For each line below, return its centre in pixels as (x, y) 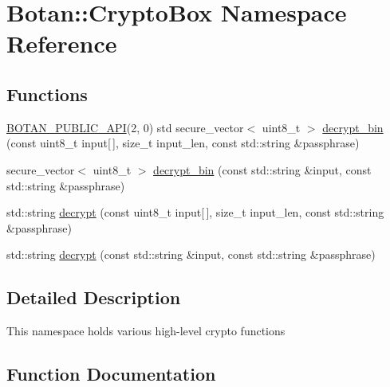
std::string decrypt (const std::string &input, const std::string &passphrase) (191, 254)
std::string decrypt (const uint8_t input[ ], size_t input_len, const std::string (195, 212)
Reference (62, 43)
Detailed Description (94, 297)
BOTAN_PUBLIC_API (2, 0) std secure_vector (125, 127)
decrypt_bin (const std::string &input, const (262, 169)
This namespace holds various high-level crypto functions (146, 331)
